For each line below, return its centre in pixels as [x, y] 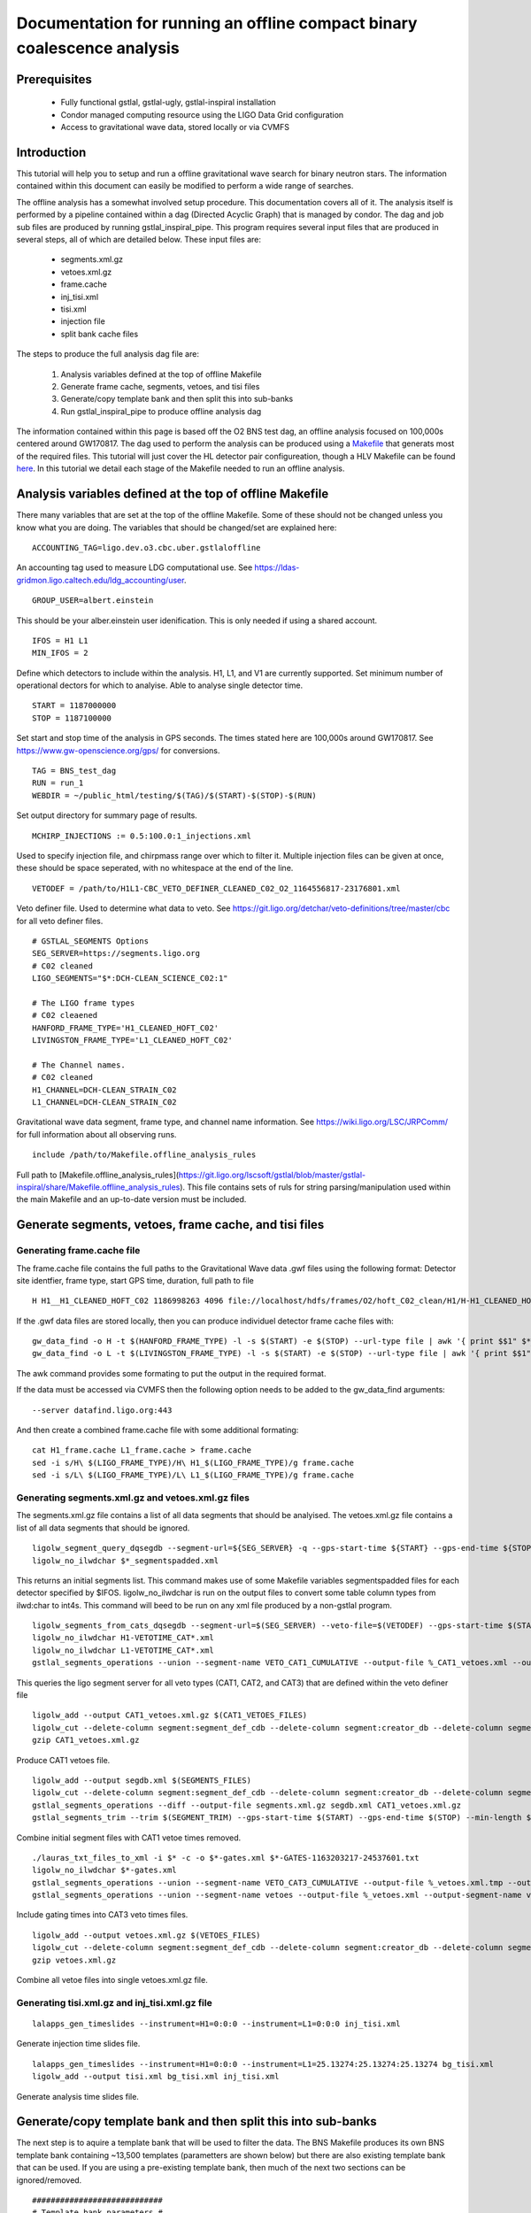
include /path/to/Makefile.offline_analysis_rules [144, 1155]
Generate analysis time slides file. [77, 2096]
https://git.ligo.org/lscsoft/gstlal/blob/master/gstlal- [272, 1175]
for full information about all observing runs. [96, 1134]
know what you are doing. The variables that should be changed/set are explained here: [177, 528]
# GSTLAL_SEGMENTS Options [91, 941]
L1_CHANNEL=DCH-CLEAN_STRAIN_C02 [104, 1102]
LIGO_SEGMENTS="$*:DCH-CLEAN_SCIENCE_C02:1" [131, 979]
